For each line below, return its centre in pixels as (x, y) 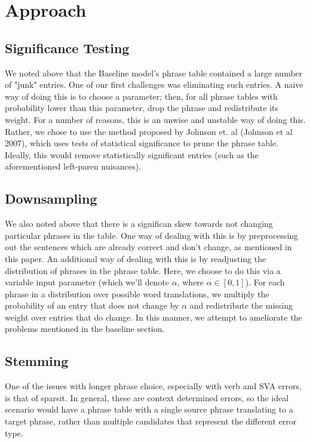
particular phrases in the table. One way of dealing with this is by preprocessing (152, 235)
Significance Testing (67, 47)
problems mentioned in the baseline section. (85, 329)
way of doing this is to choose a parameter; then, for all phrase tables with (141, 96)
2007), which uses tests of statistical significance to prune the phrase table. (142, 143)
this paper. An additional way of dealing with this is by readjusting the (136, 258)
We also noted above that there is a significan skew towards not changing (139, 224)
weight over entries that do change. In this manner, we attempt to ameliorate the (154, 317)
